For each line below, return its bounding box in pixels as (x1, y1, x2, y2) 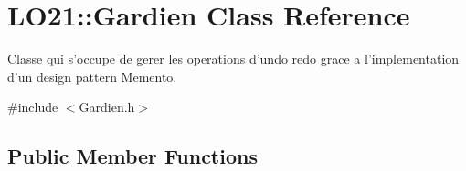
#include (7, 97, 58, 116)
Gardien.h (79, 97, 135, 116)
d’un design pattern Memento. (7, 66, 177, 85)
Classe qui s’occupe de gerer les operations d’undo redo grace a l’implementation (7, 49, 460, 68)
